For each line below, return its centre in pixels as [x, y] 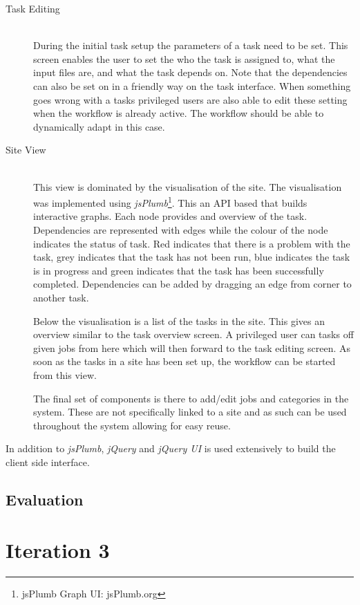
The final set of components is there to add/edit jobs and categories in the [191, 398]
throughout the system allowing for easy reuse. [132, 425]
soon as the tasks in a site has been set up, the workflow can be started [184, 361]
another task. [61, 297]
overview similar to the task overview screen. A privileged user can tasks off [193, 334]
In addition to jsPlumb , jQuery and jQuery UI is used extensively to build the [171, 448]
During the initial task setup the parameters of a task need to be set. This [191, 45]
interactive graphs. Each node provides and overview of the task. [170, 216]
